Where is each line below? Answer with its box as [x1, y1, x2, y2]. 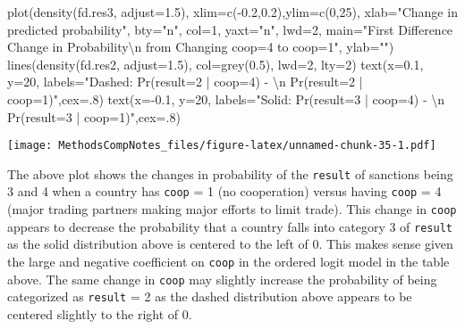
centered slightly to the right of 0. [7, 305, 192, 323]
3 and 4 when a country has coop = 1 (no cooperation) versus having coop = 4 [7, 182, 442, 201]
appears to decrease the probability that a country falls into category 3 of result [7, 217, 452, 235]
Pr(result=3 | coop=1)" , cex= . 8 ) [7, 107, 181, 126]
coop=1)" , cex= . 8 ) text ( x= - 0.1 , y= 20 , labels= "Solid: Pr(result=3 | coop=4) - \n [7, 89, 445, 108]
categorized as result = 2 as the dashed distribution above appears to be [7, 287, 412, 306]
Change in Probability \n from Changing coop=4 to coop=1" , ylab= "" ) [7, 37, 394, 56]
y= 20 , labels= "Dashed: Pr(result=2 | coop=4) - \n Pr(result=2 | [7, 72, 363, 91]
